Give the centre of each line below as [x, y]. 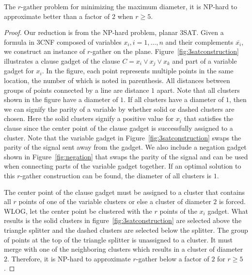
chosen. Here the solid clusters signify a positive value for [89, 118]
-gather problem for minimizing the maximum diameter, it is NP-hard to [129, 6]
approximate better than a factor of [57, 16]
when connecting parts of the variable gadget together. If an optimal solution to [123, 166]
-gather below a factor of [173, 258]
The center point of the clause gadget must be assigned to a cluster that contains [125, 192]
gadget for [19, 71]
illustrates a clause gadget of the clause [62, 60]
